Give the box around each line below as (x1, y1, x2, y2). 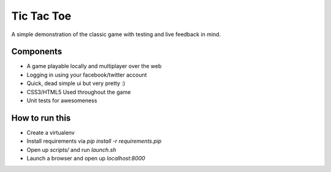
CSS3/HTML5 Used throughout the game (26, 88, 131, 95)
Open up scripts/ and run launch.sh (26, 146, 116, 153)
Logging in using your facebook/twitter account (26, 71, 147, 78)
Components (11, 47, 63, 57)
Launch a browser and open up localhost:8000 (26, 155, 145, 162)
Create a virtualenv (26, 129, 75, 136)
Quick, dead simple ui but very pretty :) (26, 80, 126, 87)
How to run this (11, 113, 71, 123)
